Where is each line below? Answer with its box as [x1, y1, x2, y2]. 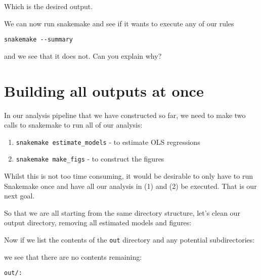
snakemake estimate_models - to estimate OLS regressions [16, 136, 200, 147]
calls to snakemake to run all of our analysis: [4, 119, 143, 130]
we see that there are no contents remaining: [4, 251, 142, 262]
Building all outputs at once [4, 80, 204, 101]
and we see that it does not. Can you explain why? [4, 50, 162, 61]
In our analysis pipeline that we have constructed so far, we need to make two [4, 109, 246, 120]
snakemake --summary [4, 36, 73, 44]
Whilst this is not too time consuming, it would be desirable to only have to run [4, 171, 253, 181]
